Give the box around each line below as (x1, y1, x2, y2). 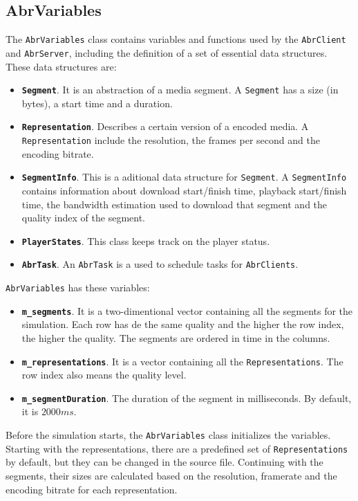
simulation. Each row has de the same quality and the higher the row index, (21, 317, 344, 331)
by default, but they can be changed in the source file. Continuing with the (6, 455, 323, 469)
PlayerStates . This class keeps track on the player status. (21, 233, 270, 248)
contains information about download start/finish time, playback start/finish (21, 183, 347, 197)
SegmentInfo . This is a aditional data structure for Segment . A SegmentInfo (21, 170, 347, 184)
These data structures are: (6, 59, 117, 73)
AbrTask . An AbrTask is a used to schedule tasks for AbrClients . (21, 257, 299, 271)
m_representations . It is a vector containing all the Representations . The (21, 354, 343, 368)
